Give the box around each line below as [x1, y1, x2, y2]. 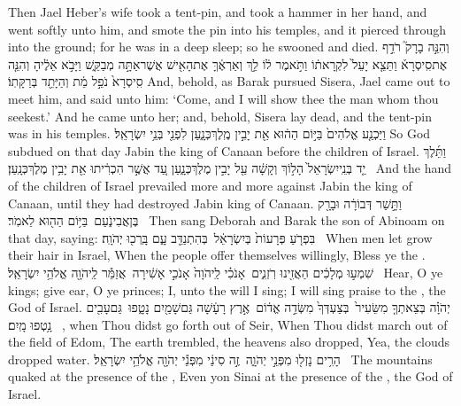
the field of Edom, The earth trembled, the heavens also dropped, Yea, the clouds [8, 332, 450, 351]
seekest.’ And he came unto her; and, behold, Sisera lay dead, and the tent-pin [8, 106, 433, 125]
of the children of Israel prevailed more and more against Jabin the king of [8, 176, 412, 194]
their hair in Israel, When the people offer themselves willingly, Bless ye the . [8, 246, 426, 264]
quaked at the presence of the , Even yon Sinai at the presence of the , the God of [8, 367, 453, 386]
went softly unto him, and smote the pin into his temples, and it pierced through [8, 20, 447, 38]
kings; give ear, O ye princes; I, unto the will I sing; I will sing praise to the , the [8, 280, 446, 299]
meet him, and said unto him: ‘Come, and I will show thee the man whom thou [8, 89, 439, 107]
